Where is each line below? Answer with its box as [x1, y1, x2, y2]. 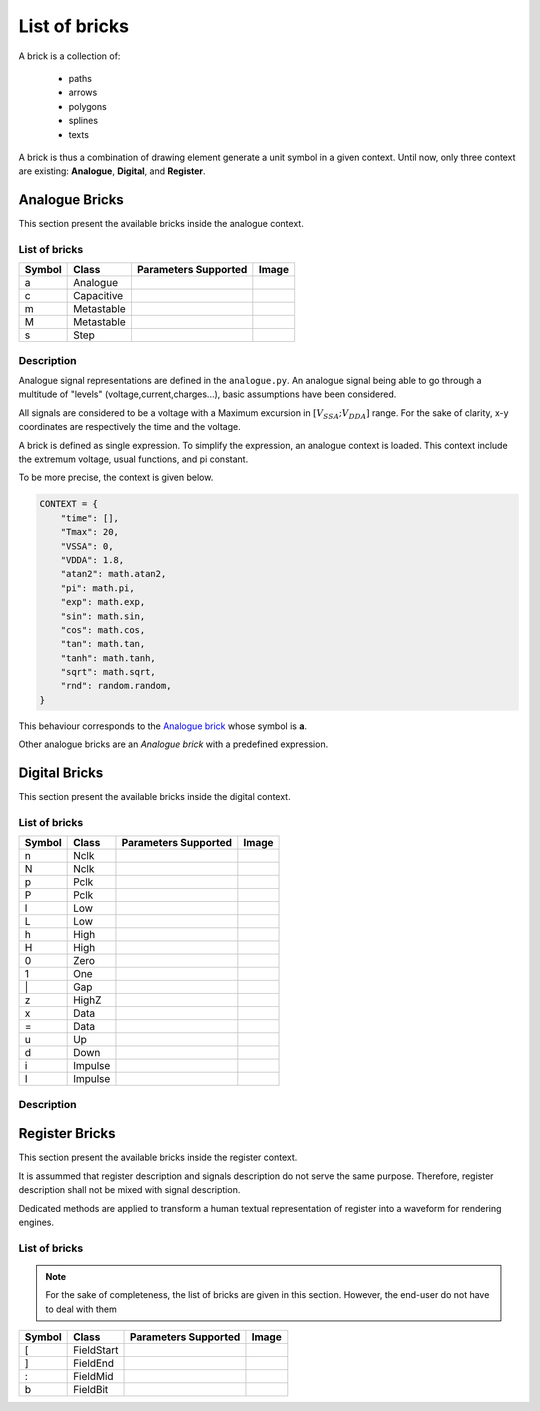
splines [68, 115, 99, 127]
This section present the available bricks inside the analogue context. [18, 218, 304, 230]
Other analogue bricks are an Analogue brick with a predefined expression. [18, 738, 329, 750]
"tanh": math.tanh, [60, 652, 157, 664]
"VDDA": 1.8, [60, 554, 125, 565]
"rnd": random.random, [60, 680, 172, 692]
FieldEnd [73, 1356, 115, 1370]
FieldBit [73, 1383, 109, 1397]
